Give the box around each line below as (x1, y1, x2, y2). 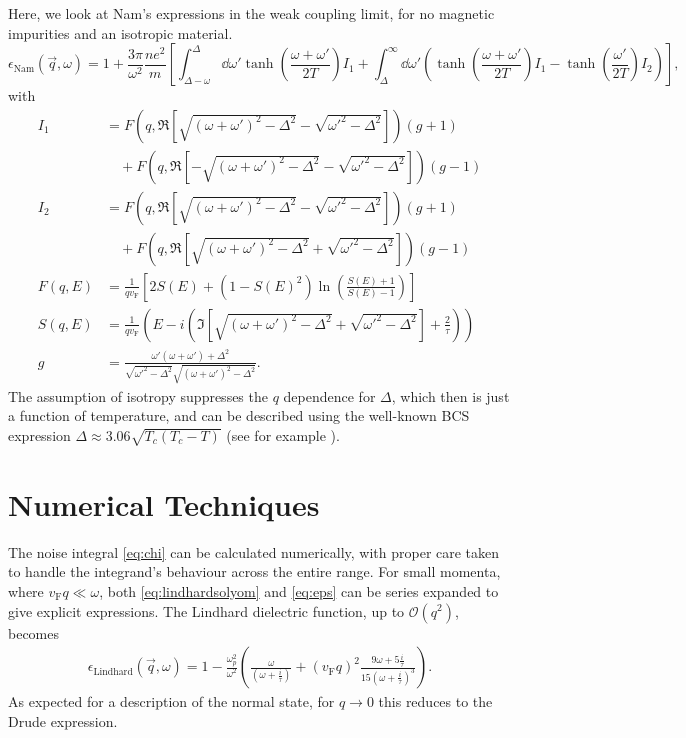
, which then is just (391, 385, 510, 406)
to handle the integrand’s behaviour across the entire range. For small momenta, (8, 561, 501, 582)
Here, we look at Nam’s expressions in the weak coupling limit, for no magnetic (8, 3, 495, 23)
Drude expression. (8, 710, 118, 731)
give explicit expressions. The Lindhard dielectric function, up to (8, 600, 405, 621)
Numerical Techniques (8, 483, 320, 524)
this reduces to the (378, 691, 493, 712)
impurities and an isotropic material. (8, 22, 233, 43)
